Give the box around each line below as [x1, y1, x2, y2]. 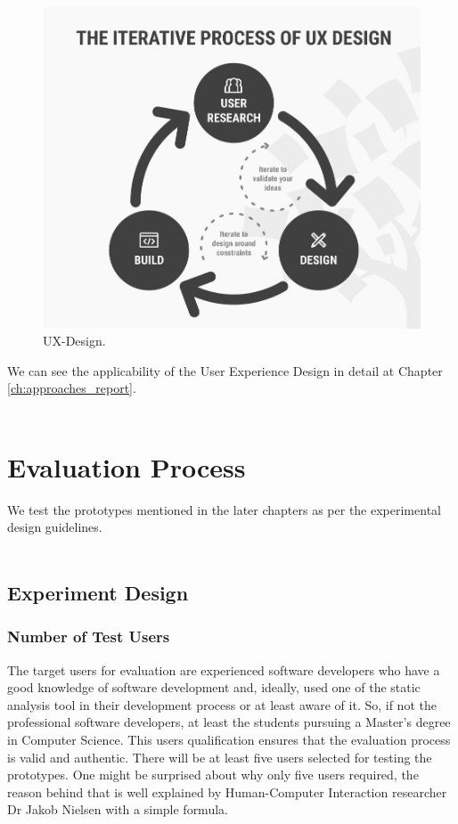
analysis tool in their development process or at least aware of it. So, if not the [7, 695, 437, 714]
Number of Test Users [7, 625, 170, 648]
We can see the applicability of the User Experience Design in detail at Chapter [7, 361, 443, 379]
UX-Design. [43, 331, 106, 350]
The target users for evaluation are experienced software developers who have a [7, 660, 440, 679]
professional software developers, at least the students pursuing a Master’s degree [7, 713, 451, 731]
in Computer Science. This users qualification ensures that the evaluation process [7, 730, 451, 748]
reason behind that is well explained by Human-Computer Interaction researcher [7, 782, 447, 801]
